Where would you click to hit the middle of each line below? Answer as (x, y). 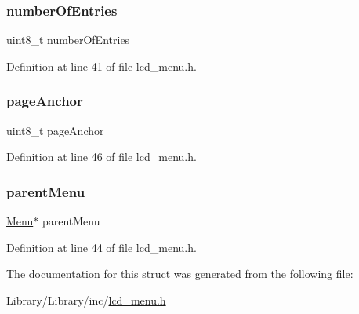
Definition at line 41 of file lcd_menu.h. (102, 66)
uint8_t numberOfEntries (68, 40)
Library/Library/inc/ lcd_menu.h (86, 299)
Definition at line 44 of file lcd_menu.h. (102, 247)
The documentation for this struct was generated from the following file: (180, 274)
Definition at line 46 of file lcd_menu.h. (102, 157)
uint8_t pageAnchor (55, 130)
